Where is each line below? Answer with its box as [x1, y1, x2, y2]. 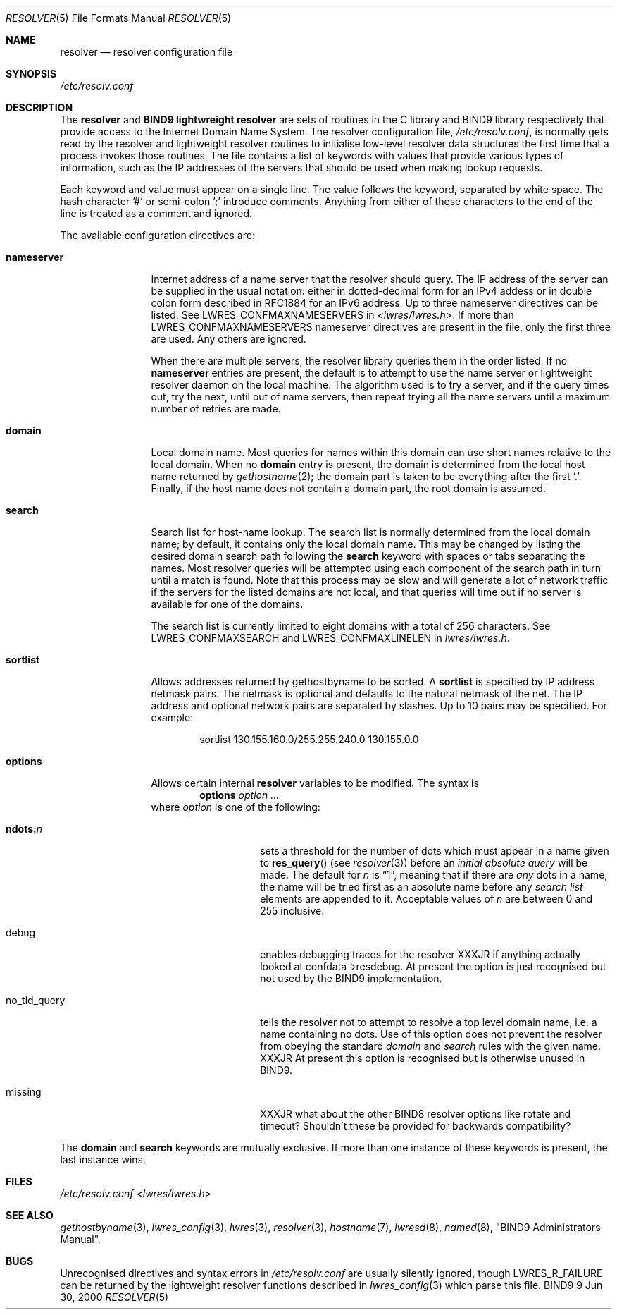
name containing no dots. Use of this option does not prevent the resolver [260, 1028, 602, 1040]
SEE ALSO [6, 1209, 54, 1221]
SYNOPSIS [6, 68, 57, 80]
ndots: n [6, 823, 42, 835]
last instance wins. [60, 1154, 147, 1166]
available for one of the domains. [151, 598, 304, 610]
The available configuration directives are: [60, 229, 255, 241]
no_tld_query [6, 994, 66, 1006]
